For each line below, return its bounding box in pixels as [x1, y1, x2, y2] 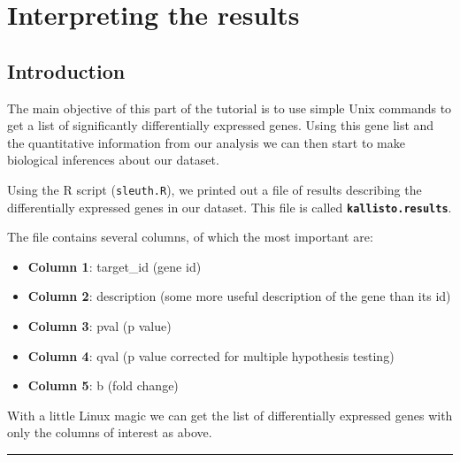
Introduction [7, 57, 126, 84]
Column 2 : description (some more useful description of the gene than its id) [27, 287, 451, 305]
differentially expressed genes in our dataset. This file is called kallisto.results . [7, 197, 452, 216]
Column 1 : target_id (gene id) [27, 257, 202, 275]
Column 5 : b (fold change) [27, 376, 179, 395]
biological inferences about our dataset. [7, 150, 219, 169]
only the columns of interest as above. [7, 423, 212, 442]
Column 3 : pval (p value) [27, 317, 172, 335]
